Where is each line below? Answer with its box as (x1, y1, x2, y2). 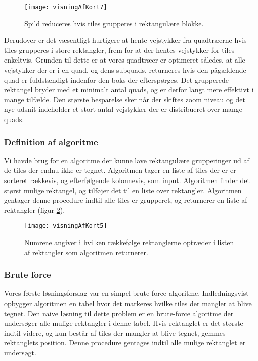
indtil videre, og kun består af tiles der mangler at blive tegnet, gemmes (4, 327, 226, 338)
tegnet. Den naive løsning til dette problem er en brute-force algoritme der (4, 308, 234, 318)
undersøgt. (4, 347, 36, 357)
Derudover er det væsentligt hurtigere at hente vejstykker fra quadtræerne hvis (4, 35, 247, 45)
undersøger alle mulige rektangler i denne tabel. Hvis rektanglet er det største (4, 318, 243, 328)
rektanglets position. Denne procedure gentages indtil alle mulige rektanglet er (4, 337, 246, 348)
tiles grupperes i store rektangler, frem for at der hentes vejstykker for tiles (4, 44, 235, 55)
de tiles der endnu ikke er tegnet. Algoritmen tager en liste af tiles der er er (4, 165, 236, 175)
